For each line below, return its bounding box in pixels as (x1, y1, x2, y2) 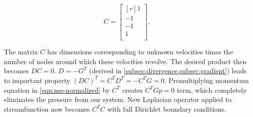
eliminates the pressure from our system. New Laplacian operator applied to (4, 94, 232, 104)
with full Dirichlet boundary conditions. (107, 103, 226, 114)
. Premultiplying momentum (164, 75, 249, 85)
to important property (4, 75, 70, 85)
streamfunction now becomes (4, 103, 90, 114)
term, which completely (176, 84, 247, 95)
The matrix (4, 47, 38, 57)
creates (122, 84, 143, 95)
